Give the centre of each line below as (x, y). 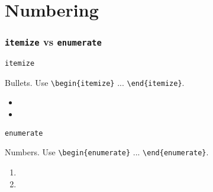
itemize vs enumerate (53, 42)
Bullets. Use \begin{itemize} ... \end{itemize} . (95, 82)
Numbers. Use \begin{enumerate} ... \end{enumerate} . (107, 152)
